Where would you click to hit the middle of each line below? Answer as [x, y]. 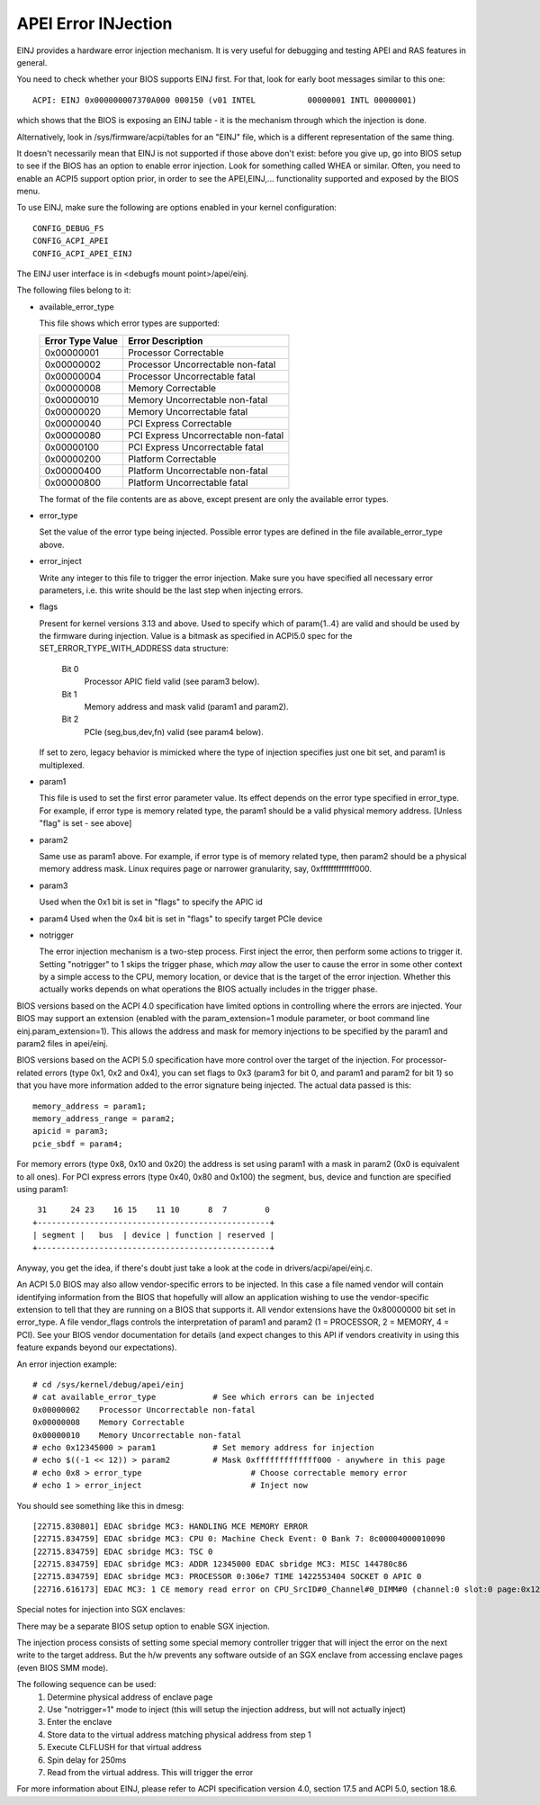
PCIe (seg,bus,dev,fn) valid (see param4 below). [174, 732]
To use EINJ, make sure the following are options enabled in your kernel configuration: [176, 208]
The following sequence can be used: [86, 1684]
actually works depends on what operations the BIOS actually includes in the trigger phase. [208, 989]
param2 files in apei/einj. [62, 1044]
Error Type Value [81, 340]
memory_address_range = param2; [104, 1118]
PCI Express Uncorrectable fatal [196, 447]
